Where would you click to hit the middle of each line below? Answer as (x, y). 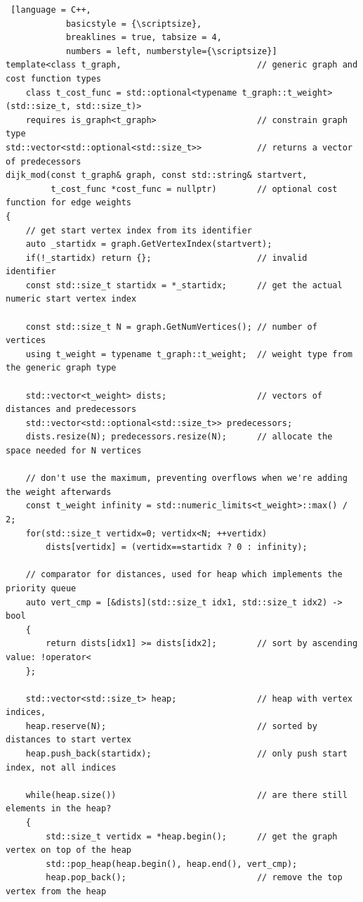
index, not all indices (61, 767)
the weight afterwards (59, 492)
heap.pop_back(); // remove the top (194, 878)
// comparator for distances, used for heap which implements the (184, 575)
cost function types (54, 78)
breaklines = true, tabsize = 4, (144, 38)
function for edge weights (68, 203)
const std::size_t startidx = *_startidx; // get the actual (184, 285)
